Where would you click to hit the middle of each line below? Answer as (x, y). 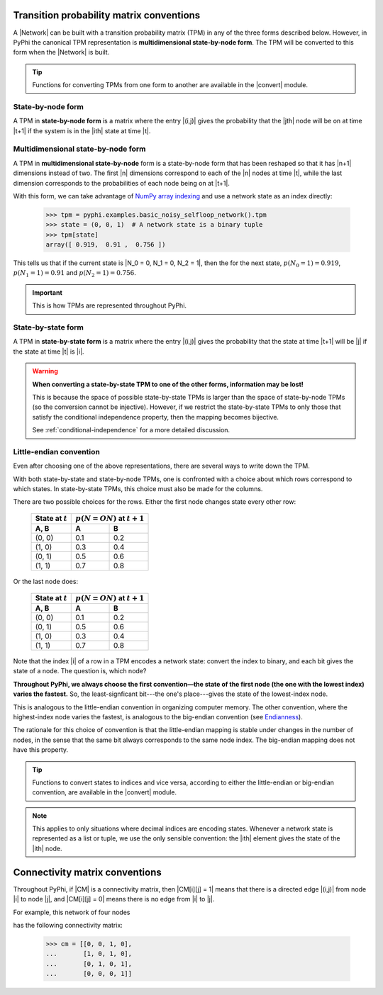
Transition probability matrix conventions (107, 15)
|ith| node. (47, 848)
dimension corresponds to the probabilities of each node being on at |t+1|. (122, 183)
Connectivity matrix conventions (88, 872)
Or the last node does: (45, 582)
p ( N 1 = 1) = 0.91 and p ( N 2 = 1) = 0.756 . (74, 274)
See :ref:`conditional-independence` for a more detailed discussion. (131, 430)
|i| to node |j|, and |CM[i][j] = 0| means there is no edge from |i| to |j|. (114, 899)
